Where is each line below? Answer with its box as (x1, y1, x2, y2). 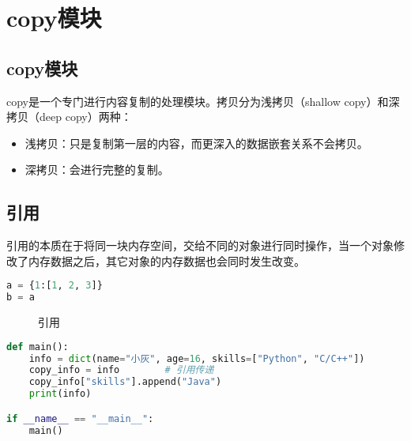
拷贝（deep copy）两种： (6, 108, 132, 125)
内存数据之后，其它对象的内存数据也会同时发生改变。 (28, 252, 305, 269)
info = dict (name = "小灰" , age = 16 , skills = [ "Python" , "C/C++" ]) (28, 352, 365, 364)
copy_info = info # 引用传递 (28, 364, 214, 376)
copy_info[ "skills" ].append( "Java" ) (28, 376, 222, 388)
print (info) (28, 388, 92, 400)
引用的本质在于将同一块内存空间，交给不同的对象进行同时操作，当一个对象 (6, 237, 394, 254)
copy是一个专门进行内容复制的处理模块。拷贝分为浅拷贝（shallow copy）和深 (6, 92, 400, 109)
